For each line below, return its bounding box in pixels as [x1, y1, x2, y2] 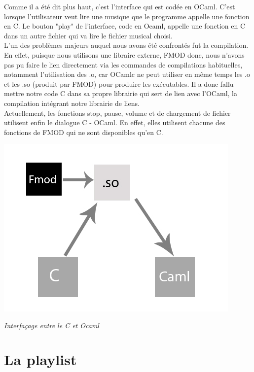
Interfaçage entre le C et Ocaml [4, 320, 99, 330]
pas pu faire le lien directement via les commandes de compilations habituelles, [4, 59, 243, 69]
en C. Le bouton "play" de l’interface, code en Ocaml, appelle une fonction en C [4, 21, 246, 31]
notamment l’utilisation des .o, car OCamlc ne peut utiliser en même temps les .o [4, 69, 250, 79]
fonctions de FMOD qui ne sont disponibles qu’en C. [4, 127, 163, 137]
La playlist [4, 349, 77, 369]
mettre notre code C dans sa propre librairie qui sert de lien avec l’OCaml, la [4, 88, 237, 99]
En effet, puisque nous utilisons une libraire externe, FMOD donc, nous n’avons [4, 49, 245, 60]
